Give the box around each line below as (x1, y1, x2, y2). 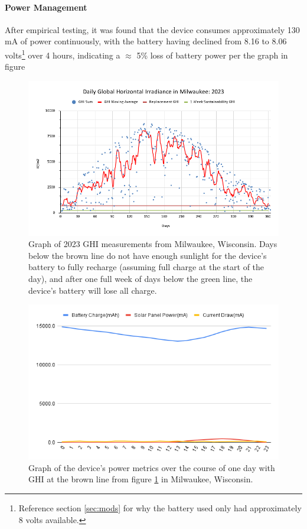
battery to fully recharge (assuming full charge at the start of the (28, 261, 264, 273)
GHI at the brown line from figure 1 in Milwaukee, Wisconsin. (28, 473, 253, 485)
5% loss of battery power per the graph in (136, 48, 288, 61)
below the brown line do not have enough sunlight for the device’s (28, 249, 267, 261)
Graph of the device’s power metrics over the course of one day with (28, 461, 275, 473)
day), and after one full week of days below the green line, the (28, 272, 253, 284)
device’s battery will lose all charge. (28, 284, 157, 296)
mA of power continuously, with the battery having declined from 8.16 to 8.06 (5, 35, 287, 47)
